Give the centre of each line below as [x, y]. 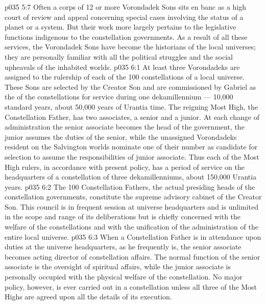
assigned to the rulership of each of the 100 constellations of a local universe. [125, 77]
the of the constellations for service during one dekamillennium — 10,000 [119, 97]
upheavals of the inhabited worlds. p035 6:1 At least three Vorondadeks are [122, 67]
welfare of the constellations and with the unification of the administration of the [131, 227]
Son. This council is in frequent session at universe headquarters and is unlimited [132, 206]
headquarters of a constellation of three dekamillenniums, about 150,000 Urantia [131, 177]
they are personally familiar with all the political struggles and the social [119, 56]
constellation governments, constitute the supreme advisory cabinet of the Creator [133, 197]
